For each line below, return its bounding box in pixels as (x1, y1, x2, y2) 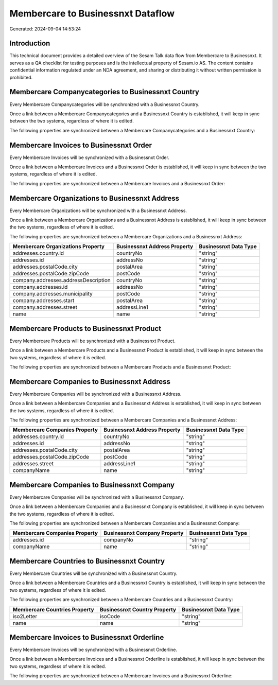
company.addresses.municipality (12, 290, 93, 297)
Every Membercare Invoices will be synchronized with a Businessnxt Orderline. (9, 646, 178, 653)
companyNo (103, 536, 133, 543)
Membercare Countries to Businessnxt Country (9, 556, 165, 566)
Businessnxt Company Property (103, 530, 184, 537)
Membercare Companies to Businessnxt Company (9, 480, 175, 489)
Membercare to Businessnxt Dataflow (9, 8, 175, 19)
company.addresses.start (12, 297, 75, 304)
